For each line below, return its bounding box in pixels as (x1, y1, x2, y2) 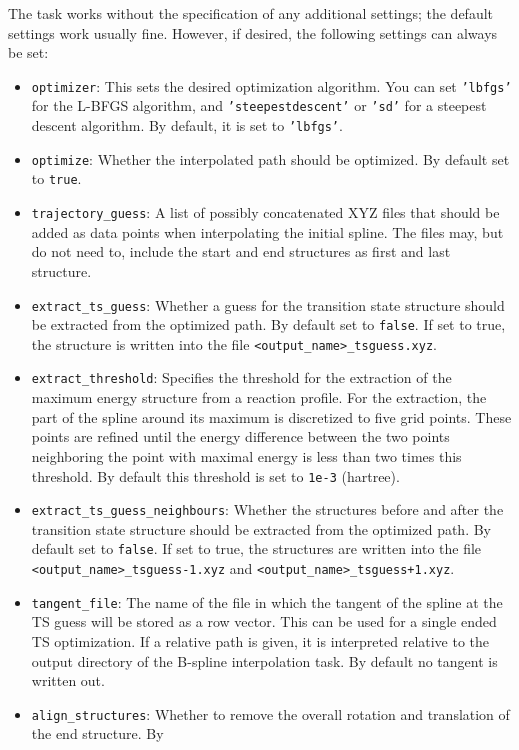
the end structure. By (31, 723, 164, 744)
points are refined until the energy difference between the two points (31, 426, 450, 447)
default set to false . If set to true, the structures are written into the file (31, 538, 482, 559)
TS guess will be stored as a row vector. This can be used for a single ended (31, 611, 497, 632)
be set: (8, 42, 49, 63)
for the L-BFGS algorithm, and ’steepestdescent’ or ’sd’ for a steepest (31, 95, 487, 116)
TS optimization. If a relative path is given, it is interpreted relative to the (31, 630, 490, 651)
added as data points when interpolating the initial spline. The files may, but (31, 221, 504, 242)
